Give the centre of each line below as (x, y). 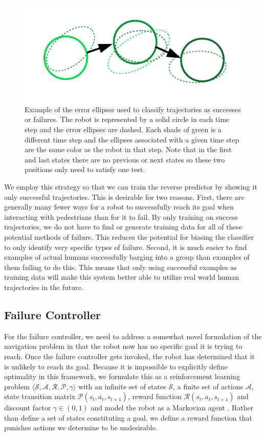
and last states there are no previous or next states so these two (125, 159)
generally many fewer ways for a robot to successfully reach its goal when (119, 207)
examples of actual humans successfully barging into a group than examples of (127, 257)
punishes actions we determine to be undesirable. (81, 428)
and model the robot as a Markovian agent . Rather (172, 408)
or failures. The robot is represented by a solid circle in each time (127, 119)
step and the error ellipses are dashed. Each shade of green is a (123, 129)
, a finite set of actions (208, 386)
